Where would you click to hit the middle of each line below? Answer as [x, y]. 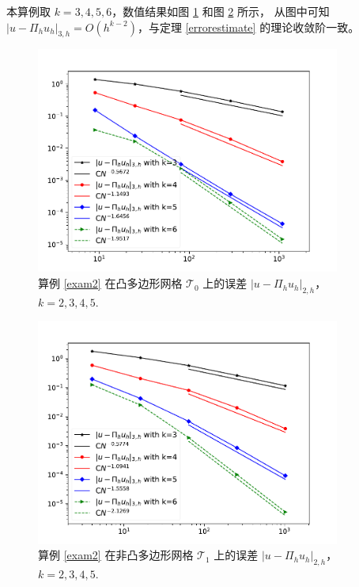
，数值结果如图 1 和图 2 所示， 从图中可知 [221, 11]
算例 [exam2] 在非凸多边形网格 [116, 555]
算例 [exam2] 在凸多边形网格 [110, 283]
